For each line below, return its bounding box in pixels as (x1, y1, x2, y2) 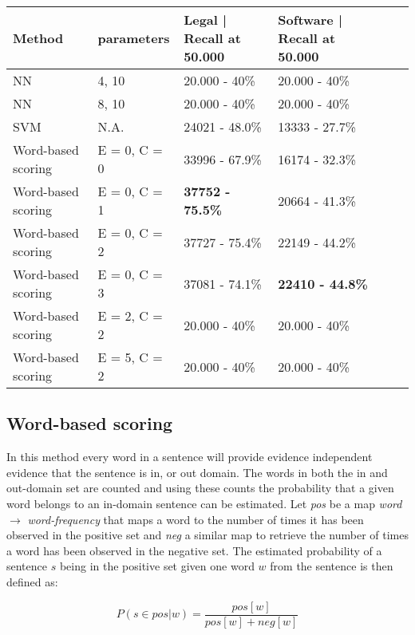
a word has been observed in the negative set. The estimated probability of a (6, 542, 382, 558)
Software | (278, 10, 342, 29)
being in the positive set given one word (59, 558, 255, 574)
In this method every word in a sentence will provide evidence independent (6, 448, 373, 465)
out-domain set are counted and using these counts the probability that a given (6, 479, 394, 496)
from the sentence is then (270, 558, 393, 574)
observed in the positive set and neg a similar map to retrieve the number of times (6, 527, 409, 543)
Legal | (184, 10, 227, 29)
